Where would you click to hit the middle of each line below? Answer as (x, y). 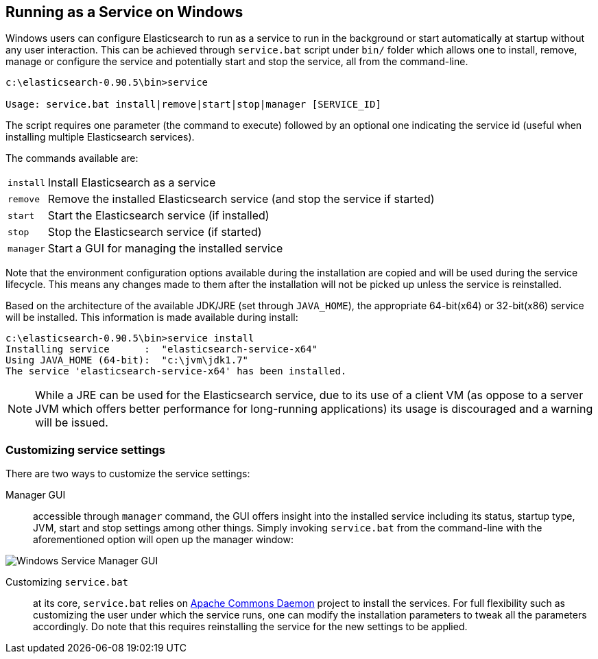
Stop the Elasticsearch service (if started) (155, 232)
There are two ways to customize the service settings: (128, 474)
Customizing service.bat (67, 582)
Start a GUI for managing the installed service (165, 249)
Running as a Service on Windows (124, 12)
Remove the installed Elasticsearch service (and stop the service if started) (241, 199)
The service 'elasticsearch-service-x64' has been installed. (176, 371)
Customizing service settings (86, 450)
